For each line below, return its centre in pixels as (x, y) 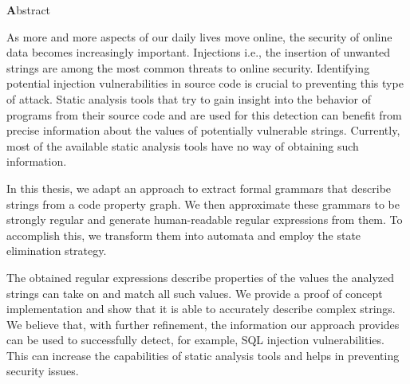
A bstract (29, 10)
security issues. (43, 371)
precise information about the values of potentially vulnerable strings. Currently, (203, 130)
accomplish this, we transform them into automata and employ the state (184, 235)
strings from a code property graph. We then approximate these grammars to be (203, 204)
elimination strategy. (57, 251)
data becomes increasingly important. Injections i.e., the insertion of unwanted (199, 52)
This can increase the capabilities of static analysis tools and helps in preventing (203, 355)
